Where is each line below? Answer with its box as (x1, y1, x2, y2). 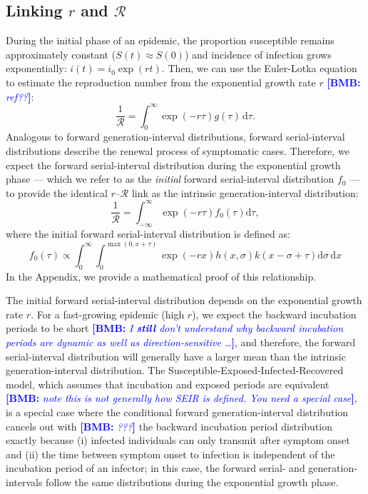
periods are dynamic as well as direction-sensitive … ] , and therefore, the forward (6, 334, 356, 349)
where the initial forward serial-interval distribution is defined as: (6, 226, 290, 241)
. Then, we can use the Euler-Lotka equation (161, 61, 357, 76)
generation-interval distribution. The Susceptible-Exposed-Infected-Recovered (6, 363, 344, 378)
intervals (6, 474, 43, 489)
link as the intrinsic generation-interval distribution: (131, 185, 359, 200)
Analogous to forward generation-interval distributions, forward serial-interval (6, 129, 345, 144)
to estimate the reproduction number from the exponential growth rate (6, 74, 316, 89)
